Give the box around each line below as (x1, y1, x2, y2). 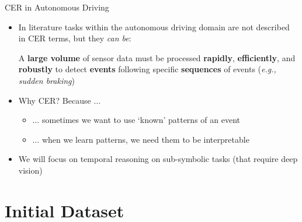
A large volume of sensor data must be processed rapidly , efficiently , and (18, 51, 296, 64)
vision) (18, 164, 43, 176)
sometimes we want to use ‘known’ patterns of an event (41, 114, 240, 126)
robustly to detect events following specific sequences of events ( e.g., (18, 63, 276, 75)
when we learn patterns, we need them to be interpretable (41, 133, 249, 145)
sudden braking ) (18, 74, 75, 86)
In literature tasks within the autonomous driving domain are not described (18, 20, 290, 33)
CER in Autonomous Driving (5, 1, 109, 13)
